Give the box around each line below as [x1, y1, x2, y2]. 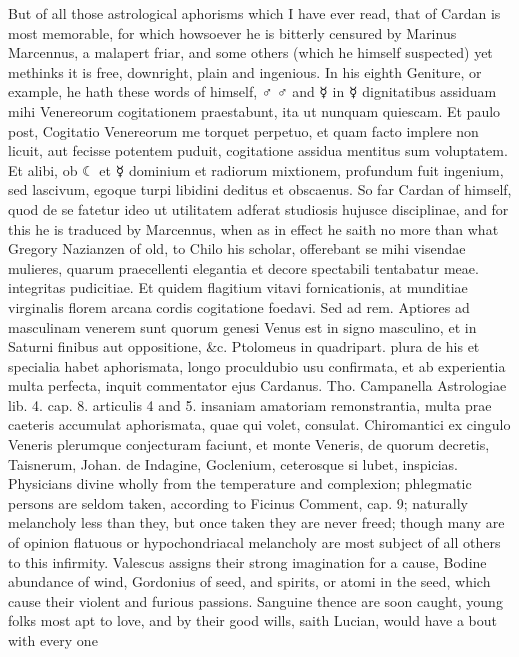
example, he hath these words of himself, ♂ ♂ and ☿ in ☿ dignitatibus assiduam [8, 81, 497, 102]
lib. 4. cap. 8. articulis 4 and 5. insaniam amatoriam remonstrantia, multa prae [8, 394, 492, 415]
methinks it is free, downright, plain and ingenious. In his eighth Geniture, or [8, 61, 482, 82]
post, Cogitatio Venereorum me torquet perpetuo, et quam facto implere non [8, 120, 479, 141]
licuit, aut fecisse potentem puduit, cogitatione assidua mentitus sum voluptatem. [8, 140, 508, 161]
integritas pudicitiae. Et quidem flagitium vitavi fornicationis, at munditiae [8, 277, 468, 298]
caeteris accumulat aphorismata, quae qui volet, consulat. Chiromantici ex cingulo [8, 414, 511, 435]
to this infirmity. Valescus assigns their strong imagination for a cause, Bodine [8, 551, 487, 572]
